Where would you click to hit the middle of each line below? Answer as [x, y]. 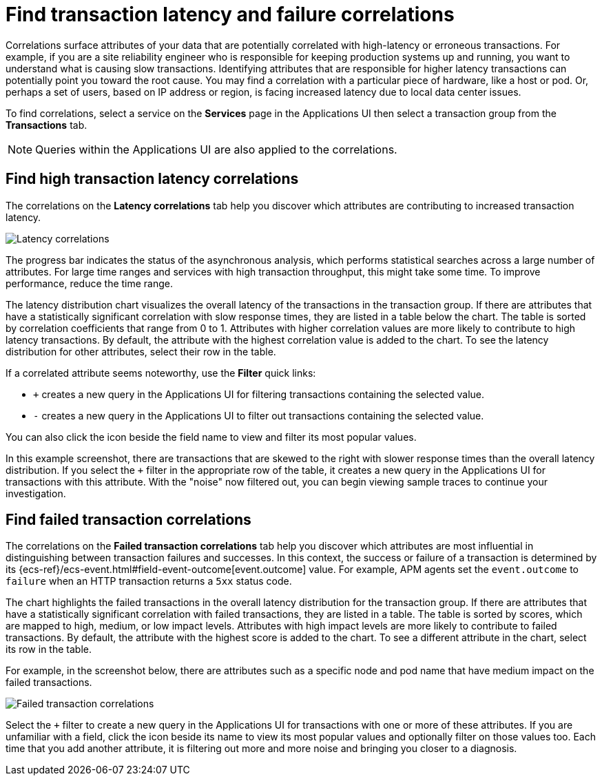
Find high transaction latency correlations [152, 179]
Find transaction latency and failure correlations [230, 14]
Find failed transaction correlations [128, 520]
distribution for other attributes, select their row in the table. [141, 351]
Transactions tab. [46, 125]
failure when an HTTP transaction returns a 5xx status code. [149, 581]
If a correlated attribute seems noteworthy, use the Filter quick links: [161, 373]
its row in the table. [49, 649]
